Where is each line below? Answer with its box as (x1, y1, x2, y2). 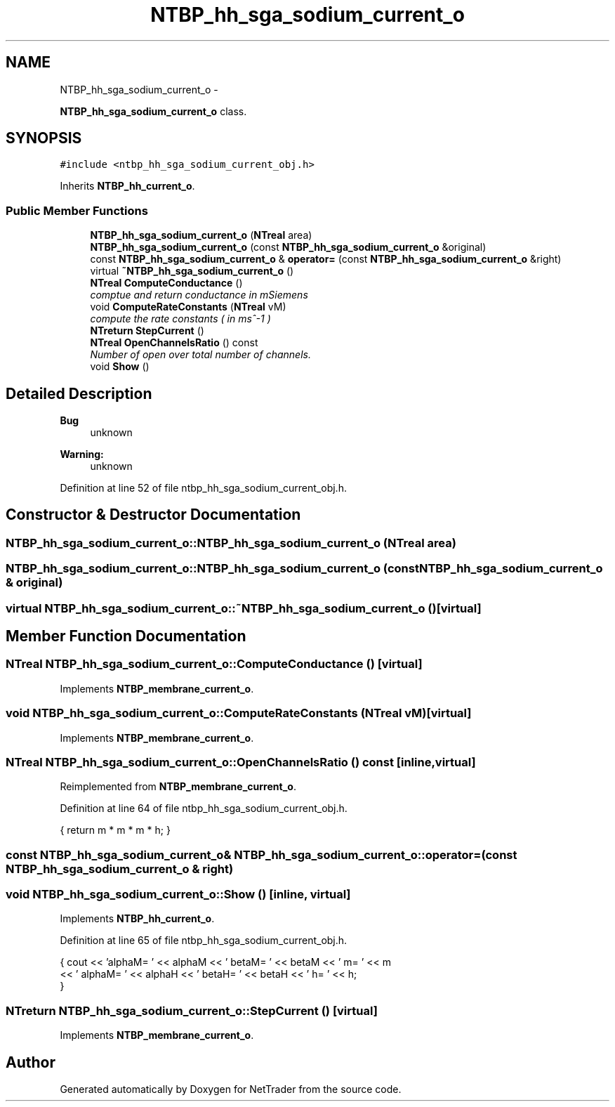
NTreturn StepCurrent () (90, 325, 204, 337)
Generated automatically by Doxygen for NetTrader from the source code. (60, 1083, 402, 1096)
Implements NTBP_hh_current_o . (60, 912, 215, 925)
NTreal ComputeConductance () (90, 277, 243, 289)
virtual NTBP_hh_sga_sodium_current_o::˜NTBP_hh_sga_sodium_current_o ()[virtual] (6, 601, 482, 615)
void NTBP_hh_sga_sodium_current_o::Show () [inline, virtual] (6, 887, 351, 902)
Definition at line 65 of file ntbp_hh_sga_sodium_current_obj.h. (60, 934, 348, 947)
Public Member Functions (6, 203, 148, 218)
